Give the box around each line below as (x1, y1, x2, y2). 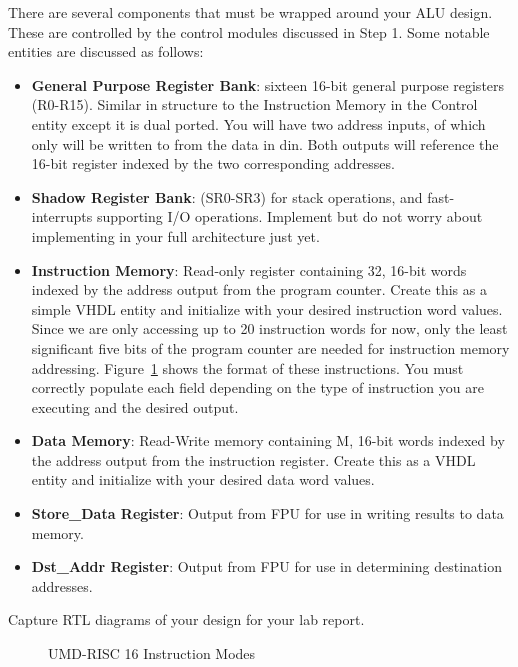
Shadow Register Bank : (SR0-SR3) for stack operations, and (31, 186, 423, 207)
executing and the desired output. (31, 396, 239, 417)
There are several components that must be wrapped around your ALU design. (8, 2, 493, 22)
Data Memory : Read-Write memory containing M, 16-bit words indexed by (31, 430, 505, 451)
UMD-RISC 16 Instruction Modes (48, 643, 256, 664)
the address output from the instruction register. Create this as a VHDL (31, 449, 476, 470)
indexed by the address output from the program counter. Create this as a (31, 279, 487, 300)
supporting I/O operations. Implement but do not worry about (96, 206, 483, 227)
